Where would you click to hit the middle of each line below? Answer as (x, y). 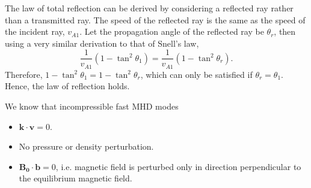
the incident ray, (35, 31)
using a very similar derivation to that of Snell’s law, (102, 43)
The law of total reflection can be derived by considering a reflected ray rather (149, 8)
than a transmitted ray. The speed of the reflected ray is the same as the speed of (155, 19)
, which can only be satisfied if (196, 74)
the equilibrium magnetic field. (75, 178)
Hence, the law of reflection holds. (67, 86)
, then (285, 31)
